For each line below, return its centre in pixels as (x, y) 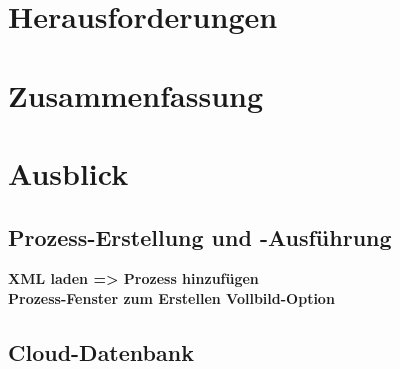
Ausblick (68, 172)
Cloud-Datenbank (101, 351)
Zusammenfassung (136, 94)
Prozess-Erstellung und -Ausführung (200, 236)
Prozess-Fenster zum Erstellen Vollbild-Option (171, 297)
